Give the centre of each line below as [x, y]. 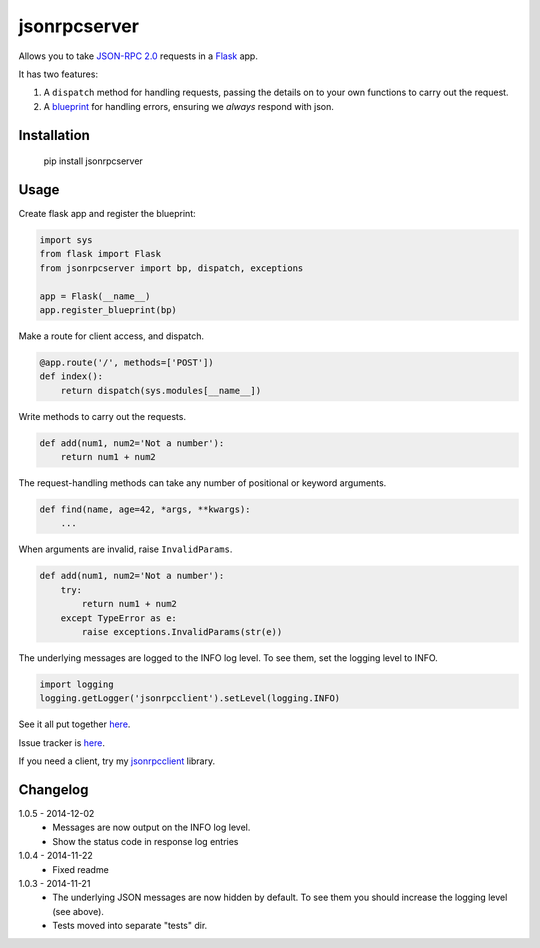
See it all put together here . [74, 724]
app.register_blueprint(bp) [108, 309]
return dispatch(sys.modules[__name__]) [161, 390]
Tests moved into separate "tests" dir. [130, 926]
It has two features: [58, 74]
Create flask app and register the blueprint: [107, 214]
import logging [76, 684]
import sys [66, 240]
